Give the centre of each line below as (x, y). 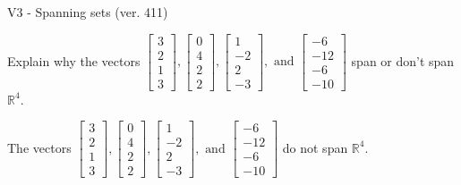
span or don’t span (403, 60)
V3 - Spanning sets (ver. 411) (88, 12)
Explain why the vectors (74, 60)
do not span (315, 147)
